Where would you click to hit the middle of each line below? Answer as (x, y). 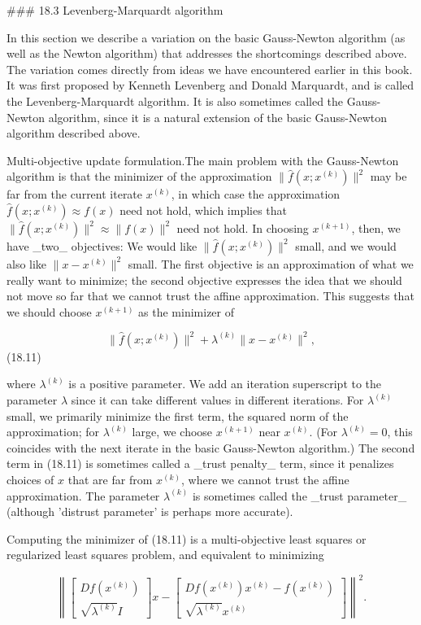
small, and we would (346, 245)
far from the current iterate (75, 194)
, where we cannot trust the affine (265, 479)
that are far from (110, 479)
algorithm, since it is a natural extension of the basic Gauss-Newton (218, 117)
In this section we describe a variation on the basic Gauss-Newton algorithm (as (206, 37)
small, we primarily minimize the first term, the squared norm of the (178, 415)
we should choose (49, 311)
